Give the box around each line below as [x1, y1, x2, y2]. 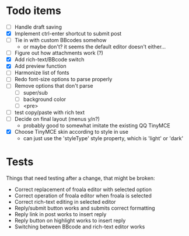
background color [23, 95, 66, 103]
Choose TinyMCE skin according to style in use [14, 128, 128, 135]
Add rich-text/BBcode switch [14, 56, 85, 63]
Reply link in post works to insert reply [14, 210, 107, 217]
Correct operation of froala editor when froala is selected [14, 192, 152, 199]
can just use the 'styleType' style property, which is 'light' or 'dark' [23, 134, 184, 141]
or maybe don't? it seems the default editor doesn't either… [23, 43, 166, 50]
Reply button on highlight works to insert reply [14, 217, 126, 224]
